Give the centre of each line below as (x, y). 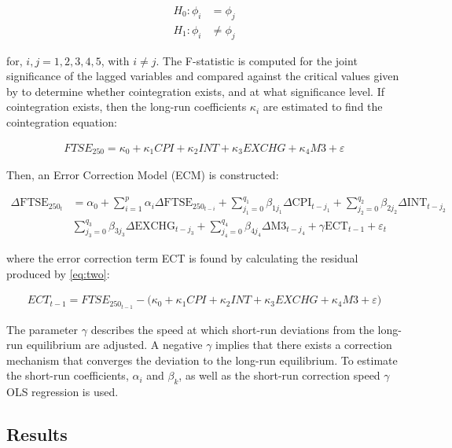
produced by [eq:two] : (58, 273)
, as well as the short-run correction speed (279, 375)
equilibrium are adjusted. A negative (114, 345)
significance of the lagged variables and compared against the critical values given (203, 76)
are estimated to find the (323, 106)
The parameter (42, 329)
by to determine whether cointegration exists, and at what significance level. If (196, 91)
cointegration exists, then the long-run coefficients (127, 106)
